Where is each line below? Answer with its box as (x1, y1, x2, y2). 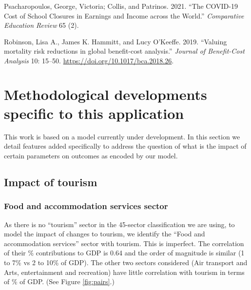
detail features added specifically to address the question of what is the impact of (4, 141, 247, 151)
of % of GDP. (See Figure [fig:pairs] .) (4, 276, 115, 287)
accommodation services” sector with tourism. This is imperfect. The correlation (4, 238, 244, 248)
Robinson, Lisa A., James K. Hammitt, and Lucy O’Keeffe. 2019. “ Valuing (4, 36, 227, 46)
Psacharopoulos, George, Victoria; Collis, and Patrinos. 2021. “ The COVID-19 (4, 1, 238, 11)
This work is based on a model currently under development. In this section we (4, 131, 240, 141)
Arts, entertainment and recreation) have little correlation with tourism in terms (4, 267, 245, 277)
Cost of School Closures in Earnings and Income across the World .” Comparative (4, 10, 244, 20)
